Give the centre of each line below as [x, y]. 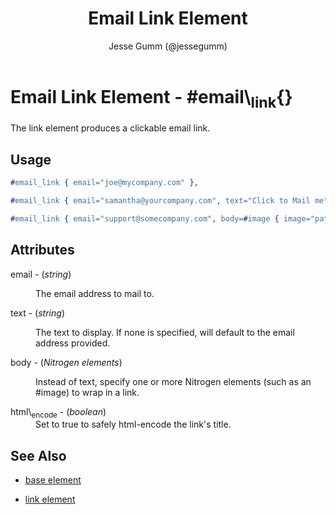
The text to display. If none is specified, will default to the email [165, 332]
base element [53, 480]
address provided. [73, 343]
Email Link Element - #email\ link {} [151, 98]
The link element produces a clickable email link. [110, 128]
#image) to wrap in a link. [87, 392]
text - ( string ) [37, 313]
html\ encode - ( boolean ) [58, 412]
